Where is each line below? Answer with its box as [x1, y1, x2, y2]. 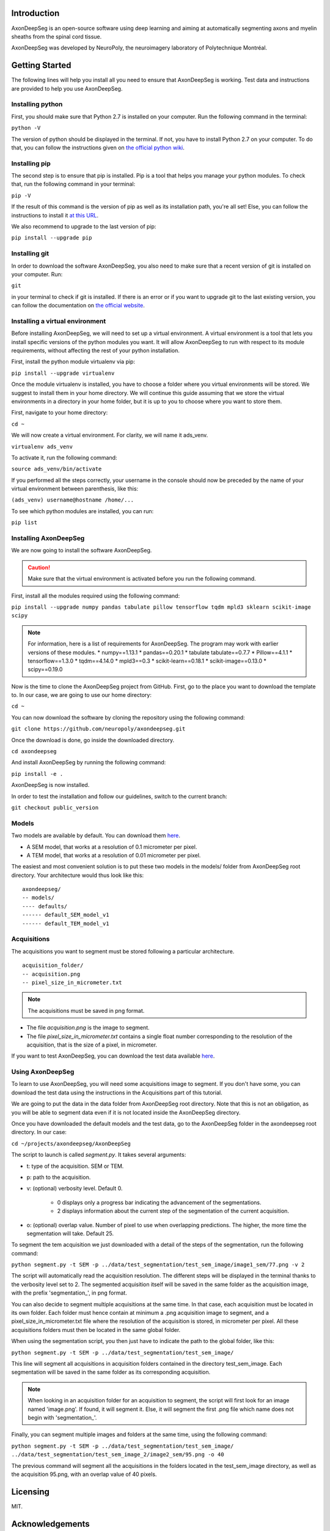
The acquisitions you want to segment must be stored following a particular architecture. [11, 947, 235, 955]
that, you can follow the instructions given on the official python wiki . [11, 144, 185, 151]
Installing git [11, 249, 49, 258]
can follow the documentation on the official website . [11, 302, 145, 309]
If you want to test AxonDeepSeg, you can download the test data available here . [11, 1052, 215, 1059]
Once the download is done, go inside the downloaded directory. [11, 736, 175, 743]
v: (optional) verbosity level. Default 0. [26, 1185, 123, 1192]
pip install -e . [11, 770, 64, 777]
